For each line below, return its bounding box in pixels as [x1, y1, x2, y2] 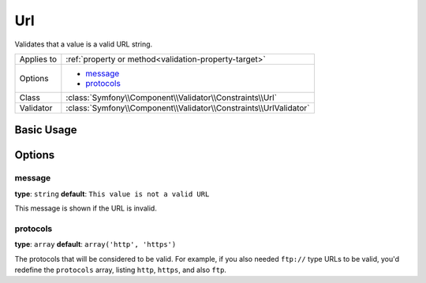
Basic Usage [14, 123, 77, 137]
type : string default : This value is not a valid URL [14, 189, 210, 199]
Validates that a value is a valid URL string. [14, 39, 153, 49]
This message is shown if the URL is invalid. [14, 203, 157, 213]
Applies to [19, 54, 58, 65]
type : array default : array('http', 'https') [14, 240, 177, 249]
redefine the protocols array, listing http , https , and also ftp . [14, 265, 226, 275]
